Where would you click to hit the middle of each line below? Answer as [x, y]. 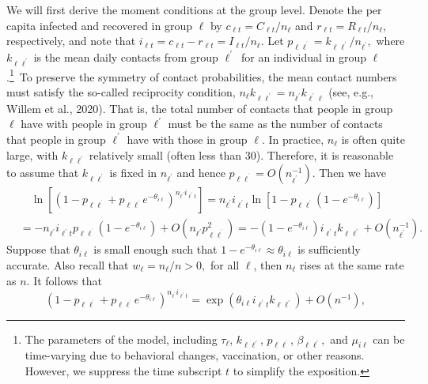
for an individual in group [304, 56]
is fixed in [133, 173]
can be [389, 339]
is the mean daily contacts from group [126, 56]
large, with [32, 154]
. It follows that [64, 280]
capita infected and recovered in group [100, 25]
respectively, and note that [71, 41]
